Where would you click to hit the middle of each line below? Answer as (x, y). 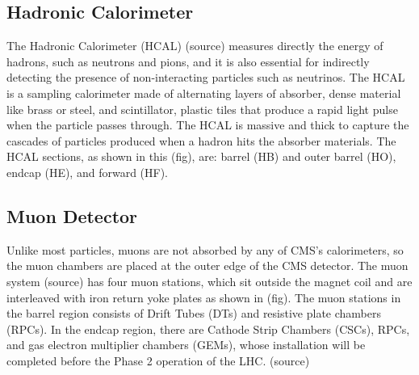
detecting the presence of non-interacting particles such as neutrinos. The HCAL (206, 77)
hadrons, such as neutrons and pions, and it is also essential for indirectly (188, 61)
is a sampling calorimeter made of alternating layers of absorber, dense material (204, 93)
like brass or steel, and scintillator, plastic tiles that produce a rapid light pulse (202, 109)
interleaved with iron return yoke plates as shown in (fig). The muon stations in (204, 297)
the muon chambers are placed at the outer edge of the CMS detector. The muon (207, 265)
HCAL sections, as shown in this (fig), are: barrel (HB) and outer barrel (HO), (201, 156)
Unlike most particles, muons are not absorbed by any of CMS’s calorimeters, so (205, 249)
